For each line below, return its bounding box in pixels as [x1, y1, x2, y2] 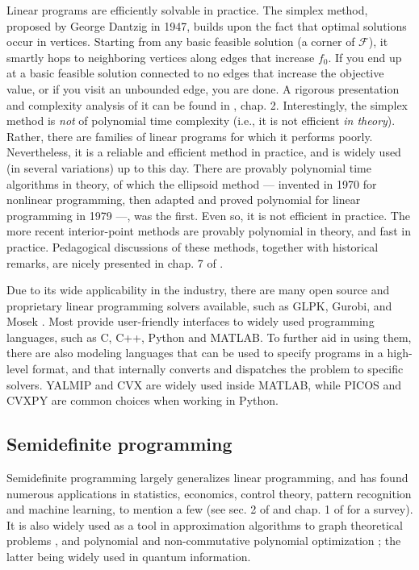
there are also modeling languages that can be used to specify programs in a [6, 344, 383, 361]
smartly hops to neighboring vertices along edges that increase [6, 48, 315, 65]
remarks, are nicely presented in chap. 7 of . [6, 254, 224, 271]
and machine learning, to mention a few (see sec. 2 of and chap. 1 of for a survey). [6, 501, 413, 518]
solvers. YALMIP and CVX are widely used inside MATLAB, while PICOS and [6, 376, 402, 393]
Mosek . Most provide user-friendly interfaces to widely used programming [6, 313, 375, 330]
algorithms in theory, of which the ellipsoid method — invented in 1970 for [6, 175, 377, 192]
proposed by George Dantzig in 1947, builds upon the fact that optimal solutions [6, 17, 407, 34]
